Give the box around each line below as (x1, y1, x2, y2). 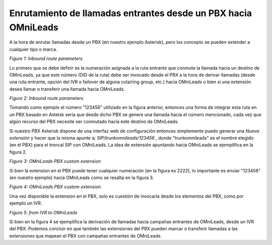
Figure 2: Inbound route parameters (9, 95, 84, 101)
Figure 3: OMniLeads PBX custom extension (9, 158, 101, 164)
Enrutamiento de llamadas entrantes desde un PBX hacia (9, 8, 252, 19)
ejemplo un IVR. (9, 200, 42, 206)
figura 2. (9, 149, 27, 155)
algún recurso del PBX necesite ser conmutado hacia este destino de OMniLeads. (9, 118, 179, 125)
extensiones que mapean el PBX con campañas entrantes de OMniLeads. (9, 232, 162, 239)
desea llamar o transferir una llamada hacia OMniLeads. (9, 86, 125, 92)
